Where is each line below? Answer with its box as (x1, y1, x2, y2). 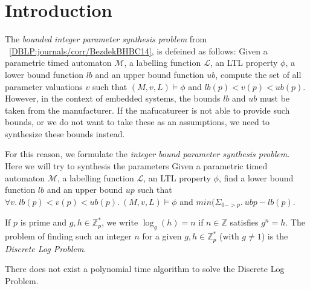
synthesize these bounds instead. (5, 127, 125, 140)
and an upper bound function (95, 68, 204, 80)
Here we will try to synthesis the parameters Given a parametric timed (5, 160, 268, 172)
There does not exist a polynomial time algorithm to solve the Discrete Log (5, 262, 285, 275)
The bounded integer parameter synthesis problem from (5, 33, 207, 45)
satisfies (230, 216, 259, 229)
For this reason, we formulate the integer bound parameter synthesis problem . (5, 148, 290, 160)
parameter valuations (5, 80, 83, 93)
